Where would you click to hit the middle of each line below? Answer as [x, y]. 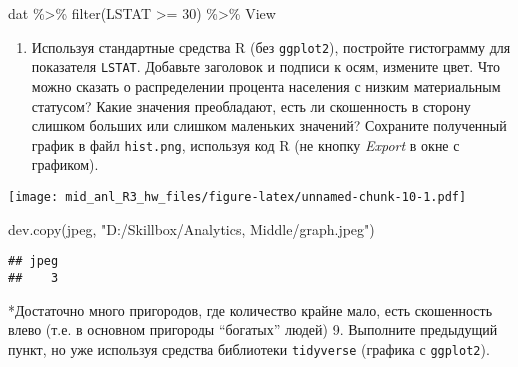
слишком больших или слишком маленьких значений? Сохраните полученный [269, 125]
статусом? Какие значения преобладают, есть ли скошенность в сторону [251, 105]
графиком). [65, 164]
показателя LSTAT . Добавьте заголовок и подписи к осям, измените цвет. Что [265, 66]
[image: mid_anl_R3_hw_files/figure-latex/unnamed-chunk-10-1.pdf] [237, 196]
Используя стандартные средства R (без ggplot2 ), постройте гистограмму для [271, 46]
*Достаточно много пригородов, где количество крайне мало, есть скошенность [250, 309]
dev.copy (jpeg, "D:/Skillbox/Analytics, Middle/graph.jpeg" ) [191, 228]
